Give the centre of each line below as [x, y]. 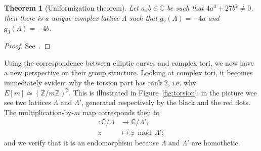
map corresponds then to [121, 112]
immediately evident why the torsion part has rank [83, 82]
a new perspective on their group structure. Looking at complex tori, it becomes [128, 72]
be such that [185, 8]
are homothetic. [216, 143]
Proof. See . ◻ [27, 46]
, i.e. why [182, 82]
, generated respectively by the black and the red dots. [166, 102]
